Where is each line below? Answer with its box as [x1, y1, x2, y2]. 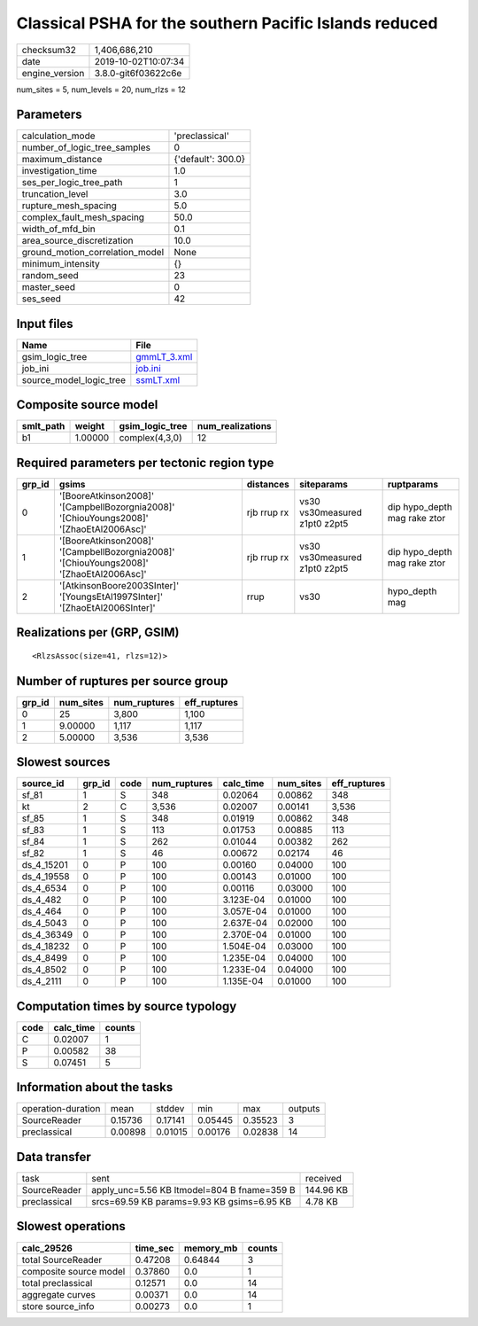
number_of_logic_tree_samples [21, 142, 150, 154]
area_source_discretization [21, 235, 134, 247]
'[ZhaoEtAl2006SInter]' [58, 602, 156, 613]
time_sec [135, 1242, 174, 1254]
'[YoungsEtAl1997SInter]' [58, 590, 164, 603]
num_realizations [197, 420, 272, 433]
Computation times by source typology [16, 998, 237, 1014]
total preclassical [21, 1276, 93, 1289]
